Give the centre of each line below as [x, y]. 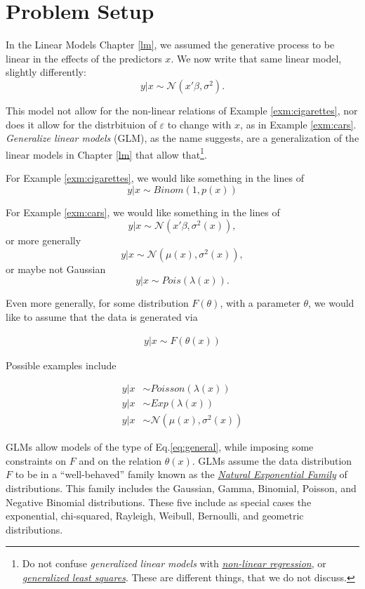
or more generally [44, 240]
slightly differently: [46, 72]
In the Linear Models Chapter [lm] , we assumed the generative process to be [170, 45]
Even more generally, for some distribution [97, 303]
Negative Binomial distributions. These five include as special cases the [159, 502]
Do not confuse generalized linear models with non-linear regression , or [174, 563]
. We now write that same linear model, [256, 58]
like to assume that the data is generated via [102, 316]
